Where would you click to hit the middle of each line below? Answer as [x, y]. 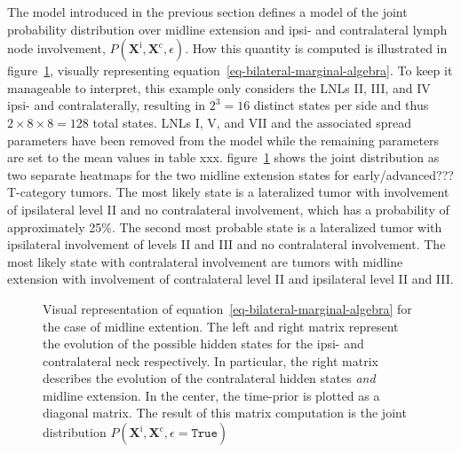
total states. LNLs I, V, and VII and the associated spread [252, 122]
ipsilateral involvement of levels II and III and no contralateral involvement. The [227, 244]
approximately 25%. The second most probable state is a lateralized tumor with [225, 226]
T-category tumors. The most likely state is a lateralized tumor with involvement [228, 192]
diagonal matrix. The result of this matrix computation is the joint [225, 413]
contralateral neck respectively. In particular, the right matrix [211, 360]
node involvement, [56, 48]
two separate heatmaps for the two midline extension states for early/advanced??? [230, 174]
